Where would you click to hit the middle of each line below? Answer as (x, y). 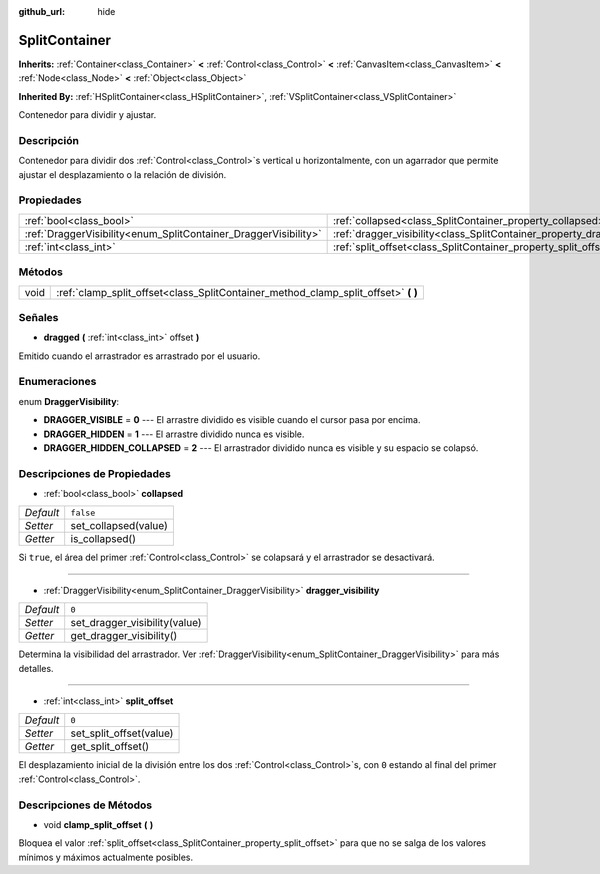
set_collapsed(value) (119, 526)
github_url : (41, 11)
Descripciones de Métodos (85, 805)
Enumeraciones (57, 382)
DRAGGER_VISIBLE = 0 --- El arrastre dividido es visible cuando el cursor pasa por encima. (232, 420)
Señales (38, 317)
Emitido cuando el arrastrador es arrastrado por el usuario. (139, 356)
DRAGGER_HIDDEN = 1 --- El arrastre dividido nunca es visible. (174, 434)
